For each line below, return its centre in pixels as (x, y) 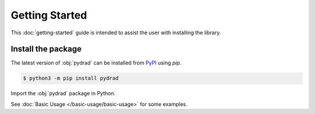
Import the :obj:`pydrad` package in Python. (63, 94)
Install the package (46, 49)
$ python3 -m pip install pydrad (71, 78)
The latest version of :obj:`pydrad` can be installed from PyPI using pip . (96, 63)
